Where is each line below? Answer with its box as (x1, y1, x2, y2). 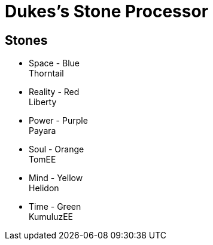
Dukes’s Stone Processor (5, 1, 209, 22)
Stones (5, 32, 48, 48)
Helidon (29, 183, 59, 194)
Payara (29, 125, 56, 136)
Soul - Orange (29, 144, 84, 155)
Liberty (29, 97, 57, 108)
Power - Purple (29, 115, 88, 126)
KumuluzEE (29, 212, 73, 222)
